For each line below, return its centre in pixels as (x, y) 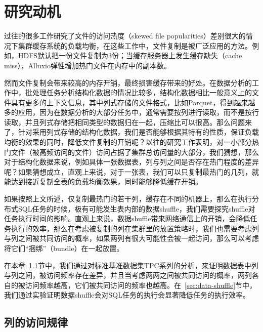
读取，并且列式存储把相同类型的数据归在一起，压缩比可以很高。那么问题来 (128, 122)
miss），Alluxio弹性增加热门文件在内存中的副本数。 (87, 65)
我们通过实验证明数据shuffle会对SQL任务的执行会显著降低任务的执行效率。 (127, 295)
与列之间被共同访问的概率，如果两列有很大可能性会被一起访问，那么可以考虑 (131, 238)
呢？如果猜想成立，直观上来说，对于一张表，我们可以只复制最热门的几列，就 (131, 171)
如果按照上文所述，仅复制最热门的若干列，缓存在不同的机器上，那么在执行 (128, 199)
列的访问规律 (36, 322)
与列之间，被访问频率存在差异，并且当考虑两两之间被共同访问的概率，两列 (128, 275)
